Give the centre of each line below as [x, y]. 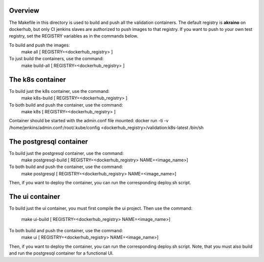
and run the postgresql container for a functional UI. [61, 253]
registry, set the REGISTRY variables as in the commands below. [74, 36]
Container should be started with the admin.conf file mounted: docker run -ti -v [89, 121]
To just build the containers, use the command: [56, 59]
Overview [24, 11]
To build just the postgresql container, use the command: [66, 153]
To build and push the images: [40, 45]
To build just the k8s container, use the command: [59, 91]
